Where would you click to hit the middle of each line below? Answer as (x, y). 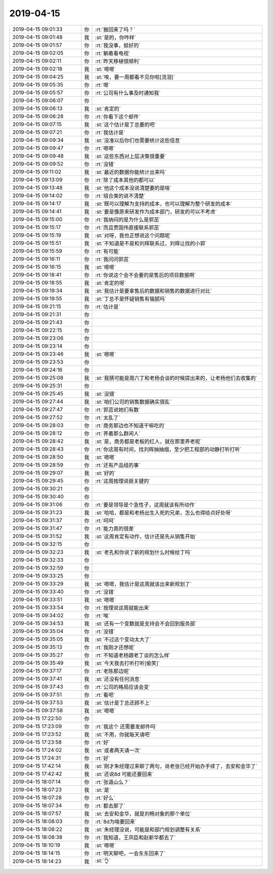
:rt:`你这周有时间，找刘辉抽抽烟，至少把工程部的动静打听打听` (169, 449)
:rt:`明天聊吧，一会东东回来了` (131, 853)
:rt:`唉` (103, 615)
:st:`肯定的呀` (111, 283)
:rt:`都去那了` (110, 806)
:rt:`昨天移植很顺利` (118, 61)
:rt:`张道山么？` (113, 782)
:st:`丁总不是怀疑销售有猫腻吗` (131, 299)
